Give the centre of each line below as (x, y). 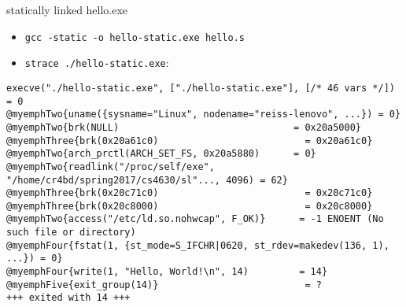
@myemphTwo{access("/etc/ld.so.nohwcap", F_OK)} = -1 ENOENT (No (195, 219)
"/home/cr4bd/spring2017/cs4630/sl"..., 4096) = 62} (147, 180)
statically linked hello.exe (67, 9)
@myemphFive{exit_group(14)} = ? (164, 285)
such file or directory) (71, 233)
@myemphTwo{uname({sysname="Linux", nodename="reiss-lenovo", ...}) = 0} (204, 115)
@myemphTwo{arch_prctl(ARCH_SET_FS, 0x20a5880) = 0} (161, 154)
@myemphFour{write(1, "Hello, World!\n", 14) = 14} (167, 272)
